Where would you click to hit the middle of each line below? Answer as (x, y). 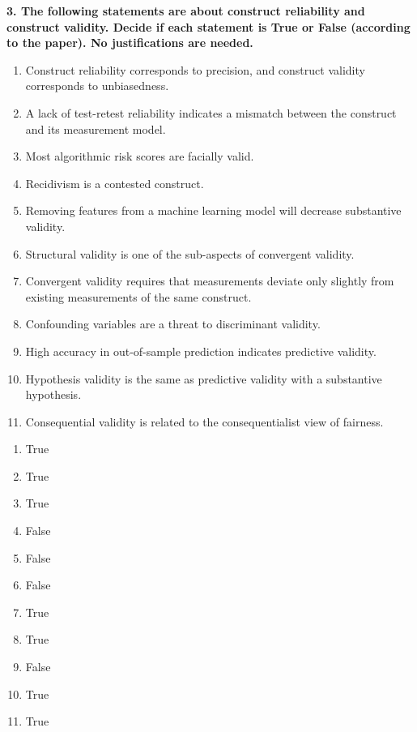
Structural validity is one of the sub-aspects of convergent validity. (190, 253)
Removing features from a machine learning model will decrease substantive (213, 210)
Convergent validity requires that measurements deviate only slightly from (210, 281)
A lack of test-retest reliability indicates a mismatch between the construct (211, 112)
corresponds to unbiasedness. (97, 86)
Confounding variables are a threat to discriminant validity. (173, 324)
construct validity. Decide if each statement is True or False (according (208, 26)
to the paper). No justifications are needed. (130, 43)
